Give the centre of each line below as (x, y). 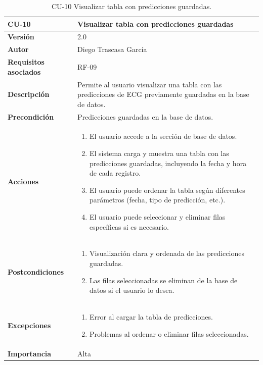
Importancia (30, 353)
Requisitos (26, 62)
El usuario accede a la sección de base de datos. (163, 136)
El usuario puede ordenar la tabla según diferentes (167, 190)
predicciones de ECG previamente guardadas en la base (163, 94)
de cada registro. (115, 173)
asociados (24, 71)
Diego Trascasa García (112, 49)
